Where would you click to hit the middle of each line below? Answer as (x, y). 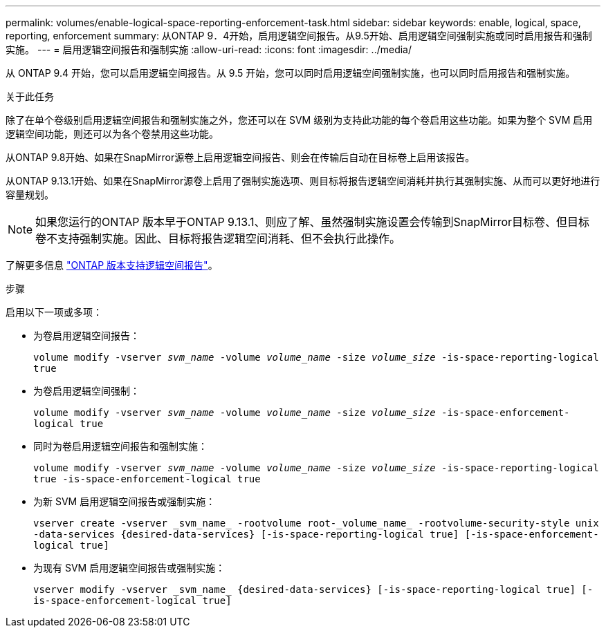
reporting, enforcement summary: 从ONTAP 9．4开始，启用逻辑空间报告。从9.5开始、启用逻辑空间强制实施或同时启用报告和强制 (299, 36)
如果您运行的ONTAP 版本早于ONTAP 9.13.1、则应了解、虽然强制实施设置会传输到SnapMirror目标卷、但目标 (313, 222)
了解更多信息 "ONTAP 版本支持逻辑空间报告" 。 (112, 265)
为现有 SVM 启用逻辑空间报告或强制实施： (129, 568)
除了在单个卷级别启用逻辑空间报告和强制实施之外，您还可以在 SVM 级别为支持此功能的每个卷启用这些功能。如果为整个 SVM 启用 (299, 120)
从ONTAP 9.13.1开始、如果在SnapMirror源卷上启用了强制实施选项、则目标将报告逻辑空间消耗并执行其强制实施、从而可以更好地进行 (303, 181)
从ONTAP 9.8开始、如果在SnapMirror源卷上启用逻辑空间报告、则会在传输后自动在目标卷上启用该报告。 (240, 157)
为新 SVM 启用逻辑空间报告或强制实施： (125, 501)
